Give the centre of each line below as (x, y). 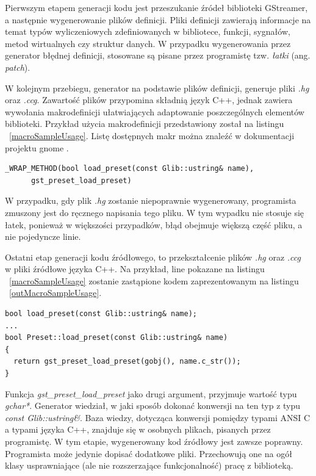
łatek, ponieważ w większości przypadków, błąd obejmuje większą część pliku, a (154, 224)
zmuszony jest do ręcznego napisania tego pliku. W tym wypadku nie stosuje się (155, 212)
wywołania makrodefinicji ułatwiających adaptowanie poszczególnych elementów (155, 111)
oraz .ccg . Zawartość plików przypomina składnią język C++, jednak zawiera (149, 100)
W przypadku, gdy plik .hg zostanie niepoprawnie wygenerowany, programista (151, 200)
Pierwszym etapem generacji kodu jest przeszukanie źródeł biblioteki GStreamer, (156, 7)
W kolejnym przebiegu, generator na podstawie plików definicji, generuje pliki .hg (157, 88)
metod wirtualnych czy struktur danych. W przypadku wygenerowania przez (148, 43)
